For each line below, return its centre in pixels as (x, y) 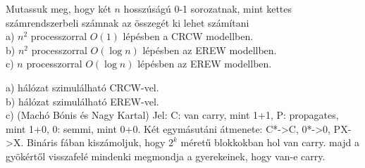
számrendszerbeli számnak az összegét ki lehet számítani (128, 22)
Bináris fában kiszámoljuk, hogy (96, 142)
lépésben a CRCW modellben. (188, 36)
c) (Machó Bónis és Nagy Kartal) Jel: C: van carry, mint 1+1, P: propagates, (172, 115)
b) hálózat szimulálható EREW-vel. (82, 101)
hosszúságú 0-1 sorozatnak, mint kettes (208, 8)
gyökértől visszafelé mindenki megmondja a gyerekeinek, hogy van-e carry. (166, 156)
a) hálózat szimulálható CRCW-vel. (82, 87)
